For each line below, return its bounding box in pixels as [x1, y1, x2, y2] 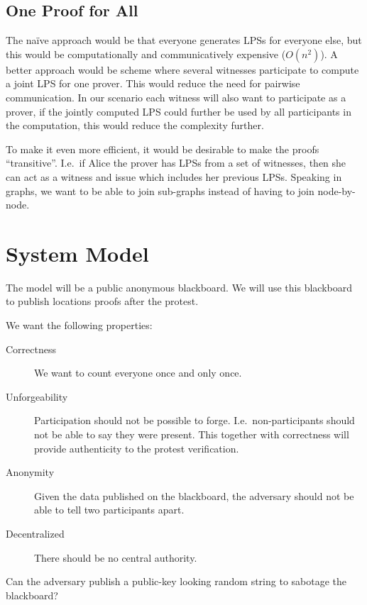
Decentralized [6, 526, 65, 540]
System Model [6, 238, 149, 267]
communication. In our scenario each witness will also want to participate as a [6, 89, 346, 104]
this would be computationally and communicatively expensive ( [6, 46, 286, 61]
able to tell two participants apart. [34, 502, 185, 517]
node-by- [317, 183, 356, 198]
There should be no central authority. [34, 550, 197, 565]
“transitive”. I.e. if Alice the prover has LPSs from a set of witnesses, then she [6, 155, 346, 170]
